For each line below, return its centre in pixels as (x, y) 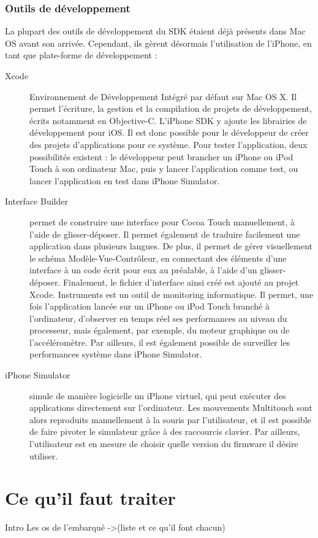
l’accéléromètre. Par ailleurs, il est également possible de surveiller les (160, 342)
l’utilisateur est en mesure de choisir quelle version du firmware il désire (164, 444)
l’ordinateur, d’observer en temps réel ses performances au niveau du (158, 318)
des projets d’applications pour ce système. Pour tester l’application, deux (168, 144)
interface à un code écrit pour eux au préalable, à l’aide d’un (143, 270)
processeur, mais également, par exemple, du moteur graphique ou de (160, 330)
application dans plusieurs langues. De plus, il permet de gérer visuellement (171, 246)
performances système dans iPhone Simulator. (116, 354)
